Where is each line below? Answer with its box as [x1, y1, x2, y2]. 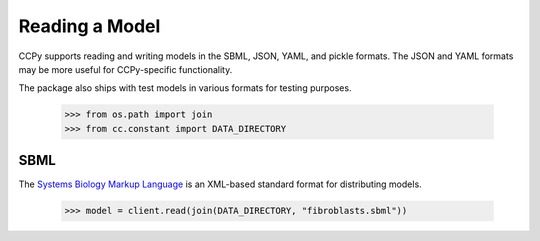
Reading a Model [18, 15, 161, 37]
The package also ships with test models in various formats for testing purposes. [18, 82, 352, 94]
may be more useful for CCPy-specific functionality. [18, 63, 233, 75]
